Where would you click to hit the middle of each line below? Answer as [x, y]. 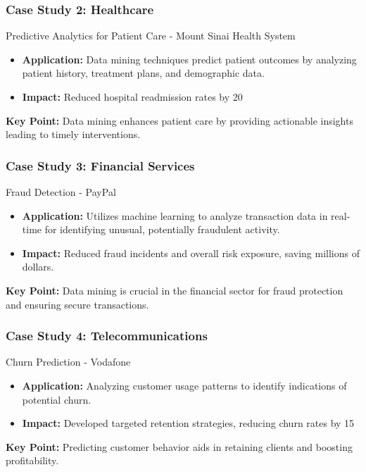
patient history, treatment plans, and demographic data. [143, 73]
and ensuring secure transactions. [77, 304]
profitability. [32, 460]
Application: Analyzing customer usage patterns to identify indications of [184, 385]
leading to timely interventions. [73, 134]
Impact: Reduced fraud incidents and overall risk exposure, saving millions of [191, 253]
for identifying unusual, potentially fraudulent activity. [162, 229]
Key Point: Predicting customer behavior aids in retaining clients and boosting [179, 446]
